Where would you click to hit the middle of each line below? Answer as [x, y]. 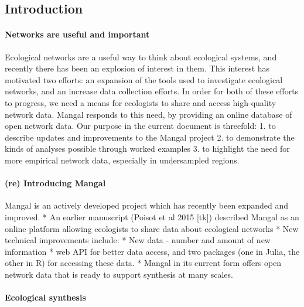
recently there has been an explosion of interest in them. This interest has [137, 68]
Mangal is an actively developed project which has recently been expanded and [147, 205]
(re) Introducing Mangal [55, 183]
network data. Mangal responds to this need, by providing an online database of [148, 114]
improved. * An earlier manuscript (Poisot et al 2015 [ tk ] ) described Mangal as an [152, 216]
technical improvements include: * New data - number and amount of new [138, 240]
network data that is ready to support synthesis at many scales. [119, 274]
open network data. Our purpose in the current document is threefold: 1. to [140, 126]
